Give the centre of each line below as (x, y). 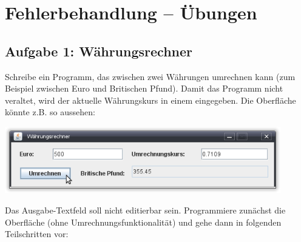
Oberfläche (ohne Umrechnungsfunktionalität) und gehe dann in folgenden (143, 222)
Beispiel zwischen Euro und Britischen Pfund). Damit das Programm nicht (144, 88)
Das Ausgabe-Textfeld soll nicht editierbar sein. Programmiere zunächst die (145, 210)
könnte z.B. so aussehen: (50, 112)
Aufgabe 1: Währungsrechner (99, 51)
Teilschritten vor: (37, 234)
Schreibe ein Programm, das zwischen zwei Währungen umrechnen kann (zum (150, 76)
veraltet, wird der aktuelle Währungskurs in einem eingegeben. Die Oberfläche (150, 100)
